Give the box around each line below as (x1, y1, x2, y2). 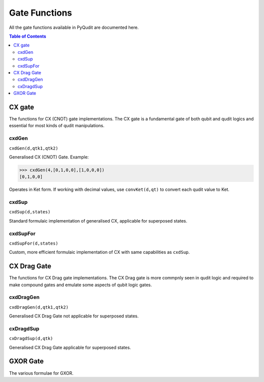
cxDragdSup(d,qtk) (9, 336, 53, 341)
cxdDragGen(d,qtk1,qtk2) (9, 304, 68, 310)
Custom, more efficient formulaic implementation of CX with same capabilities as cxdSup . (9, 249, 190, 255)
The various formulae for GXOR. (9, 370, 73, 376)
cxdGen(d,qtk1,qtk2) (9, 145, 59, 151)
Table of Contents (9, 33, 46, 39)
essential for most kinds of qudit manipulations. (9, 123, 105, 129)
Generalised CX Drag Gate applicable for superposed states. (9, 344, 132, 350)
